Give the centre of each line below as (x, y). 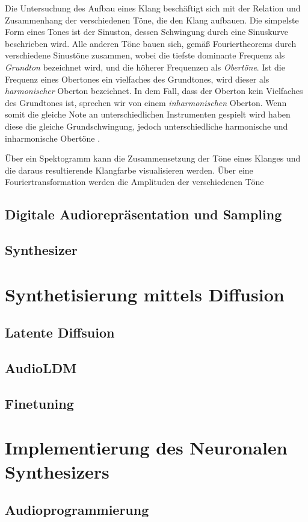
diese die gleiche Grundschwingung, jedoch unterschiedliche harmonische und (146, 126)
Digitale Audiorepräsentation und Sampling (143, 214)
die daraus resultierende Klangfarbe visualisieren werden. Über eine (129, 170)
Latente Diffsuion (60, 332)
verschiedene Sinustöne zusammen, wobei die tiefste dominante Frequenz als (145, 55)
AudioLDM (41, 368)
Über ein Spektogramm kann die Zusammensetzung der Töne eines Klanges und (153, 158)
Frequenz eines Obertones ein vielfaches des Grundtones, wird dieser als (137, 79)
